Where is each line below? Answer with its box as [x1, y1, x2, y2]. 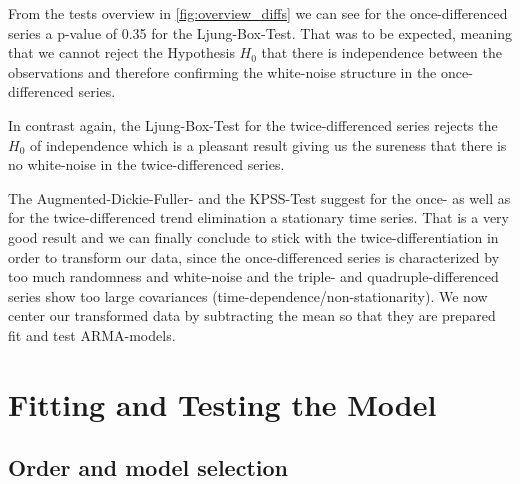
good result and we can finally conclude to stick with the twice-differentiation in [8, 226, 499, 247]
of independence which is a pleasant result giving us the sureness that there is [29, 134, 507, 155]
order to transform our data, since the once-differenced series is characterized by [8, 246, 500, 267]
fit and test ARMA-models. [8, 324, 176, 345]
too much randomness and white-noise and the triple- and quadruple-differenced [8, 266, 499, 287]
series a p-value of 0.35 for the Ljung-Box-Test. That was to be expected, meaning [8, 22, 512, 43]
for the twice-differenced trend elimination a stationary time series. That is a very [8, 207, 510, 228]
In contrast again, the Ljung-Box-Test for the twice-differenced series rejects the [8, 114, 498, 135]
